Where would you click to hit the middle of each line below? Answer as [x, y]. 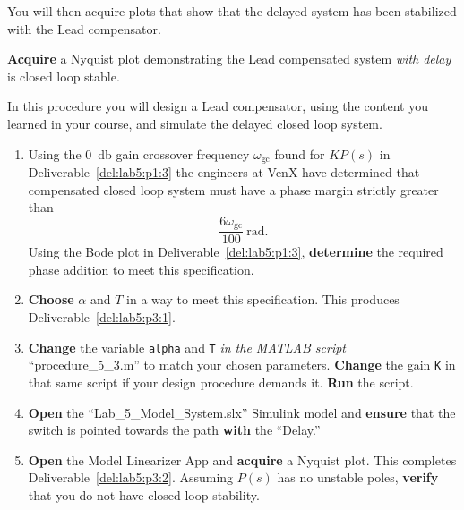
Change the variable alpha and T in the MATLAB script [187, 347]
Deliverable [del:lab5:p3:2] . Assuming [131, 477]
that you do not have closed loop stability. [144, 494]
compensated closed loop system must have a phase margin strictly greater [233, 189]
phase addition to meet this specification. [141, 269]
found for [300, 153]
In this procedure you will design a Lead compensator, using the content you [218, 106]
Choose [51, 299]
